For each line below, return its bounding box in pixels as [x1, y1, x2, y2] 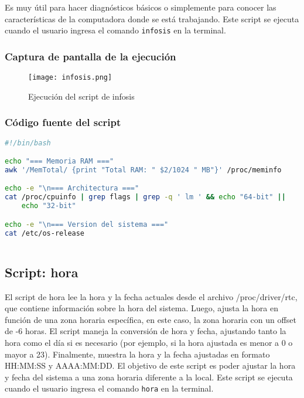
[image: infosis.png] [28, 73, 112, 82]
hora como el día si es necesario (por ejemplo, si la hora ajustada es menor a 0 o [5, 336, 293, 348]
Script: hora [5, 263, 78, 281]
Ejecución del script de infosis [28, 90, 135, 102]
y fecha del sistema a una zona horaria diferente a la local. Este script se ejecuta [5, 370, 293, 383]
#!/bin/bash [5, 138, 51, 147]
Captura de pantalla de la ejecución [5, 49, 176, 63]
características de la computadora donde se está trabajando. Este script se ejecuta [5, 12, 299, 25]
